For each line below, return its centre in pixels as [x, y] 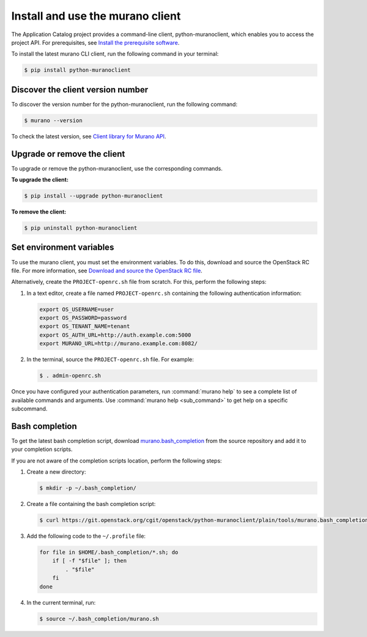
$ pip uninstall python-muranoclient [81, 228]
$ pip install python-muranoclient [77, 70]
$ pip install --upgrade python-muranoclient [94, 196]
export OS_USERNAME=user [77, 309]
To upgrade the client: [40, 180]
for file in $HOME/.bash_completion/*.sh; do [109, 552]
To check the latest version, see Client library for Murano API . [89, 136]
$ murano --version [53, 120]
